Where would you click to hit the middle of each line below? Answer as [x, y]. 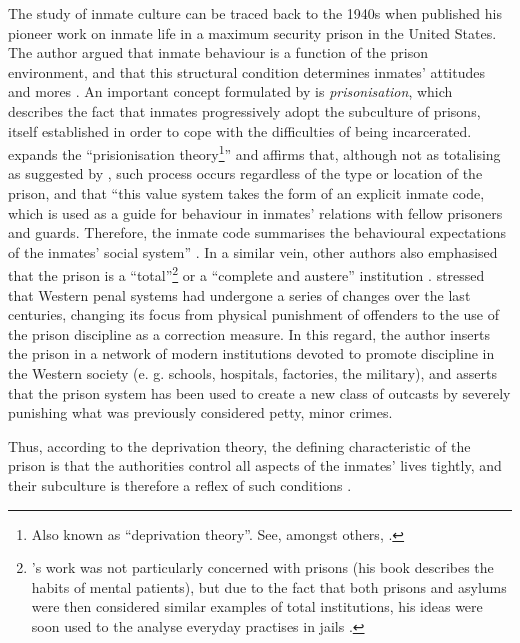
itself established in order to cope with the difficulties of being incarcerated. [240, 130]
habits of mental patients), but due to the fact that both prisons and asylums [269, 586]
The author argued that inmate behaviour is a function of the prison [218, 52]
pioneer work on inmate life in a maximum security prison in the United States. [252, 32]
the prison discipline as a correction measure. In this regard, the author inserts [249, 333]
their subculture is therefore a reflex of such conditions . [180, 484]
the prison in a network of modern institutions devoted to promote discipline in [251, 353]
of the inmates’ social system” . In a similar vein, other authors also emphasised [253, 251]
